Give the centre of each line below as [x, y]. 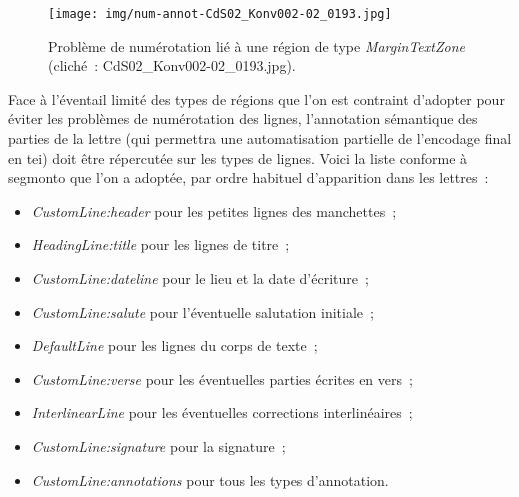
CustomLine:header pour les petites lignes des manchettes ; [214, 210]
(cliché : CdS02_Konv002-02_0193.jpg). [172, 65]
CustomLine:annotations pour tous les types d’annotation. [210, 479]
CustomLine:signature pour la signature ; [158, 445]
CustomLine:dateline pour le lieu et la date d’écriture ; [200, 278]
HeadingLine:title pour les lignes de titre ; [160, 244]
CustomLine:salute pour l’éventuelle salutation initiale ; [202, 311]
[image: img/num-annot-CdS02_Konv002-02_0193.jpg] [220, 14]
